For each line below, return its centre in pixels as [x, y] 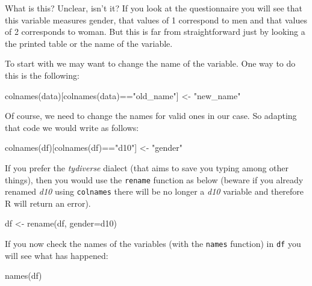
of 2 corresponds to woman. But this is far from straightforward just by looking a [155, 32]
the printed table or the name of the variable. [89, 43]
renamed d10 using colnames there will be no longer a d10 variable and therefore [154, 191]
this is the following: [42, 75]
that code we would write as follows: [72, 127]
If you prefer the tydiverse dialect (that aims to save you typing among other [147, 167]
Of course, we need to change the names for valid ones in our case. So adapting [151, 116]
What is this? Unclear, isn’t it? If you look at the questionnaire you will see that [154, 8]
